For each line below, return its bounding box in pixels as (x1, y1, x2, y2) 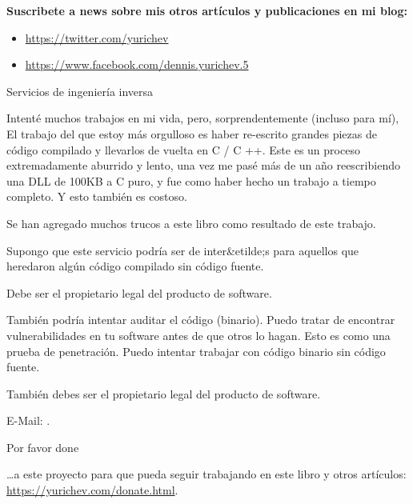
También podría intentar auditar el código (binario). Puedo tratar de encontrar (6, 311, 395, 328)
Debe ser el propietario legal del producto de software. (6, 284, 272, 301)
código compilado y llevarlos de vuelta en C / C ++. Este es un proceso (6, 141, 360, 158)
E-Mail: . (6, 412, 50, 429)
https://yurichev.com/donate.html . (6, 482, 178, 498)
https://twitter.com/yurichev (25, 29, 169, 46)
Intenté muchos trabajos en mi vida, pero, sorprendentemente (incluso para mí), (6, 110, 399, 126)
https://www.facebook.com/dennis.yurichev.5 (25, 56, 249, 73)
